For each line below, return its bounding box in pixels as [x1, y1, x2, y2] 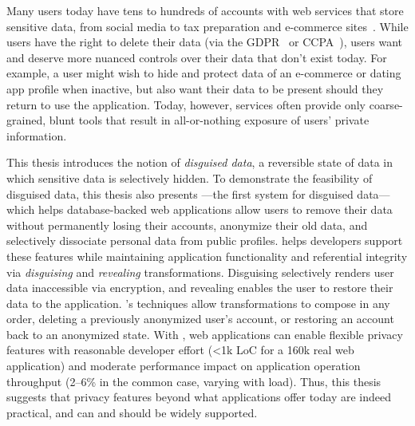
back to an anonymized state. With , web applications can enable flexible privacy [6, 325, 403, 342]
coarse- [369, 96, 403, 112]
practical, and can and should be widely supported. [6, 404, 258, 420]
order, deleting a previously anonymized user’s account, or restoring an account [6, 310, 394, 327]
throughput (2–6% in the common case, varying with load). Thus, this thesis [6, 373, 381, 389]
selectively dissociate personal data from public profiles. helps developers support [6, 232, 403, 249]
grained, [6, 112, 46, 128]
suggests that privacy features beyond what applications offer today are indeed [6, 389, 391, 405]
